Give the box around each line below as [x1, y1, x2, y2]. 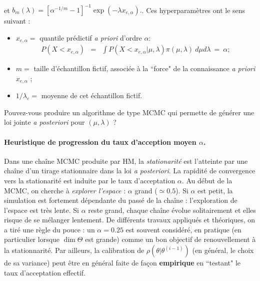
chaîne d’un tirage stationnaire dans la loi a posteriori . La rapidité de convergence [4, 165, 255, 176]
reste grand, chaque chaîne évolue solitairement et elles [88, 204, 256, 215]
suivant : [4, 16, 30, 26]
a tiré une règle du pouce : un [4, 224, 95, 234]
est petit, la [197, 185, 233, 195]
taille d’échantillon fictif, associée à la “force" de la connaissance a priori [33, 63, 255, 74]
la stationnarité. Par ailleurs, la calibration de [4, 245, 144, 255]
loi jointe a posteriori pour [4, 117, 85, 127]
